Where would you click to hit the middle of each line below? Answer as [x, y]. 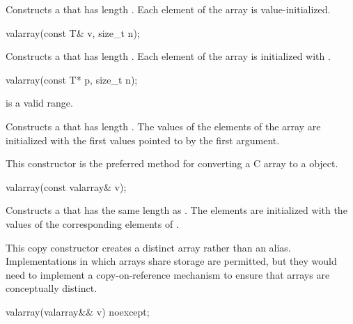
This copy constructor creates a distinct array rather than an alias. [148, 247]
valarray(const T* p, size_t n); [72, 79]
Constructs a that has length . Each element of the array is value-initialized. [168, 9]
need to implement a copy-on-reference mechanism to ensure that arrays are [168, 274]
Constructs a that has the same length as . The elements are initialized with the [176, 210]
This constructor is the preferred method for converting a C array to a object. [172, 163]
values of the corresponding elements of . [92, 223]
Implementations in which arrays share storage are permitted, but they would [171, 261]
